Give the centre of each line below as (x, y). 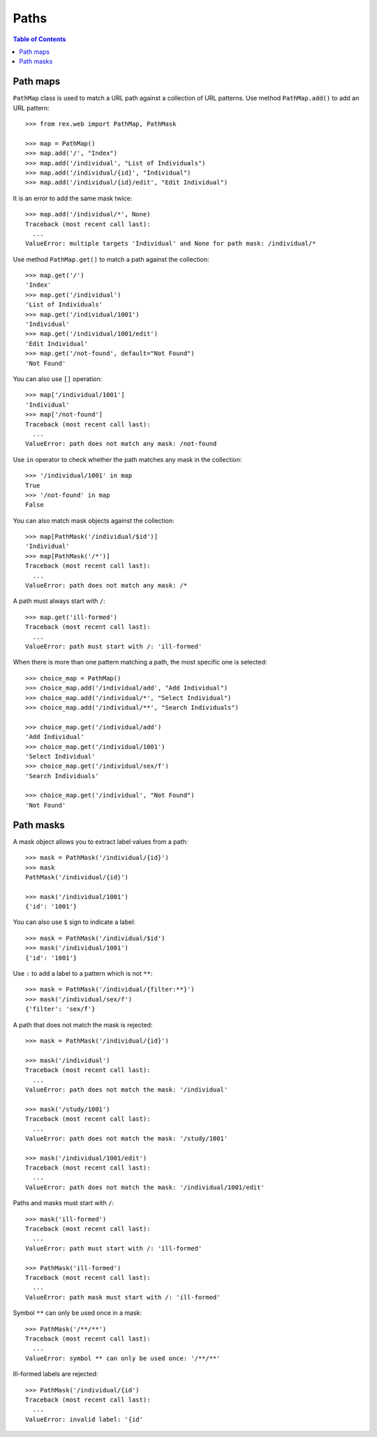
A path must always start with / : (59, 601)
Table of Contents (39, 39)
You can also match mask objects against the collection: (94, 521)
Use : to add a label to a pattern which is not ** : (83, 974)
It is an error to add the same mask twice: (73, 198)
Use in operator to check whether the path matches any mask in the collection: (127, 459)
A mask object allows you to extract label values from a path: (101, 842)
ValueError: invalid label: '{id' (84, 1419)
